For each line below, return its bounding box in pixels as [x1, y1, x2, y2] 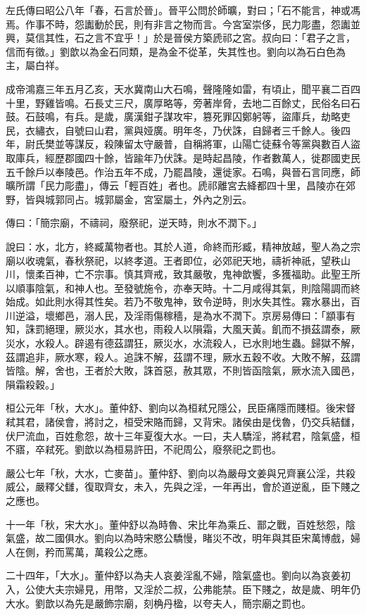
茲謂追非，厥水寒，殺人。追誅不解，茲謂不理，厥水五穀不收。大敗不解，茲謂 [6, 349, 360, 364]
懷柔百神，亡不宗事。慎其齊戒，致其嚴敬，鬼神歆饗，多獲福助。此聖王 [25, 267, 351, 281]
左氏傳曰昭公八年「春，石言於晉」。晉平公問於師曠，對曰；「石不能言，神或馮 [6, 3, 360, 17]
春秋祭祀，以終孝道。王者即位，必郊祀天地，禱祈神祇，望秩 [64, 253, 341, 267]
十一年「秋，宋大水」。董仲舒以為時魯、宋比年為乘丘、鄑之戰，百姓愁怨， [6, 516, 346, 531]
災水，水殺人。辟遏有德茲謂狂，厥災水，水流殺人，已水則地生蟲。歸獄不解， [6, 336, 360, 350]
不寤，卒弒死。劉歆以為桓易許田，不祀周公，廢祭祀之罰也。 [6, 442, 282, 457]
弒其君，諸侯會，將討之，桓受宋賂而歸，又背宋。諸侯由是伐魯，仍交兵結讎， [6, 414, 360, 429]
